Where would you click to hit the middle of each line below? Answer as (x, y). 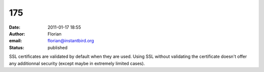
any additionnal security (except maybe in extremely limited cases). (77, 63)
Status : (17, 47)
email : (15, 41)
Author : (17, 34)
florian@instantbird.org (71, 41)
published (58, 47)
